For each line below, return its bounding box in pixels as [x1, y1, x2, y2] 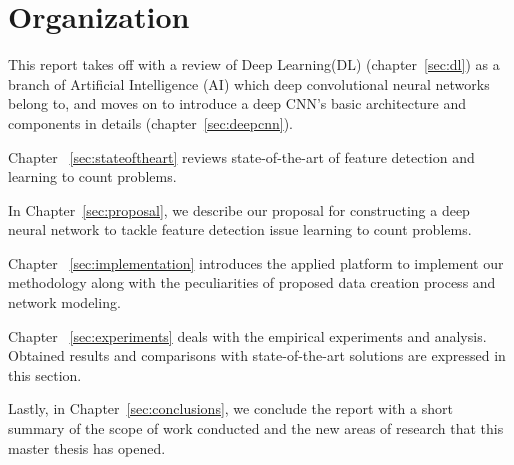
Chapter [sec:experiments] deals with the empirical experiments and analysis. [8, 325, 487, 346]
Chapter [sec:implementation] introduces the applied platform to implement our [8, 252, 504, 273]
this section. [8, 364, 82, 385]
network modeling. [8, 292, 121, 313]
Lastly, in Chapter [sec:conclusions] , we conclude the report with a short [8, 398, 453, 419]
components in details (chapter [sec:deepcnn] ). [8, 112, 293, 133]
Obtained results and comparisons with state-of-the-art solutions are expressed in [8, 345, 506, 366]
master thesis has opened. [8, 437, 166, 458]
